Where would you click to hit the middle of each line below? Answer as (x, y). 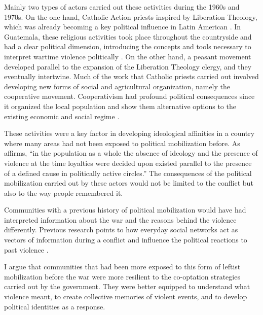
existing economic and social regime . (62, 116)
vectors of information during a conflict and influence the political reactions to (126, 240)
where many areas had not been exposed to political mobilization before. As (122, 143)
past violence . (26, 249)
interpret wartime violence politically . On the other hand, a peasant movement (128, 56)
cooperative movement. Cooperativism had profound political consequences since (129, 96)
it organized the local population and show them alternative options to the (120, 106)
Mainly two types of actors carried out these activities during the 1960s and (122, 7)
